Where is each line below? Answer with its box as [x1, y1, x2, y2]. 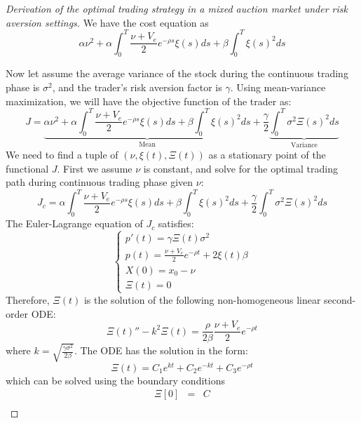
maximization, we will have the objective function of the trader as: [6, 93, 292, 108]
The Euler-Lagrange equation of [6, 216, 143, 231]
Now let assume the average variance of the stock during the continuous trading [6, 66, 348, 81]
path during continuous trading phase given [6, 175, 193, 189]
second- [324, 292, 356, 307]
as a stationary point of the [208, 147, 326, 161]
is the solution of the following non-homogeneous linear [83, 292, 321, 307]
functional [6, 161, 49, 175]
